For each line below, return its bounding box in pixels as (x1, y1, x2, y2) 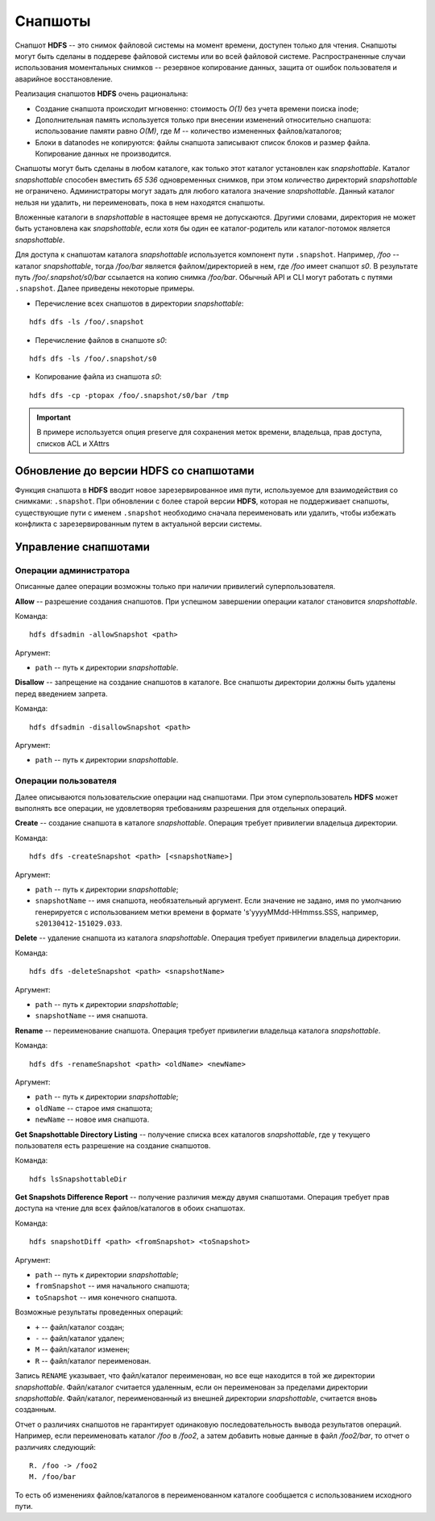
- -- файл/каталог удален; (35, 1334, 125, 1343)
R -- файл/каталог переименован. (35, 1356, 151, 1365)
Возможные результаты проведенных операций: (14, 1307, 184, 1317)
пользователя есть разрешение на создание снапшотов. (14, 1140, 211, 1150)
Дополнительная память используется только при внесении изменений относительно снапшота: (35, 115, 371, 124)
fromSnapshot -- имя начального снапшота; (35, 1281, 190, 1291)
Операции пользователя (14, 775, 117, 787)
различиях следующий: (14, 1442, 97, 1452)
